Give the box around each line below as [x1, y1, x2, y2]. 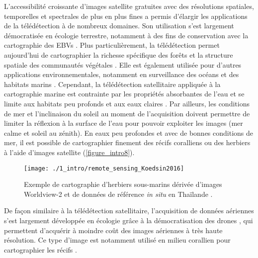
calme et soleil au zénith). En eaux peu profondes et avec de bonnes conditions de [4, 127, 254, 138]
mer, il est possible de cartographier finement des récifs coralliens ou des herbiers [4, 137, 251, 148]
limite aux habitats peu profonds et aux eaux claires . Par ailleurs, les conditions [4, 98, 250, 108]
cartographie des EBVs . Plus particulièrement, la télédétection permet [4, 40, 220, 50]
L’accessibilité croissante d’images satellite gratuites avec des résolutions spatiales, [4, 1, 254, 11]
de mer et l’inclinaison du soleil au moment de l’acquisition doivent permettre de [4, 108, 250, 118]
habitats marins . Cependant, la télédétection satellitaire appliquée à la [4, 79, 221, 89]
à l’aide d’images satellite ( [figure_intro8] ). [4, 147, 135, 157]
